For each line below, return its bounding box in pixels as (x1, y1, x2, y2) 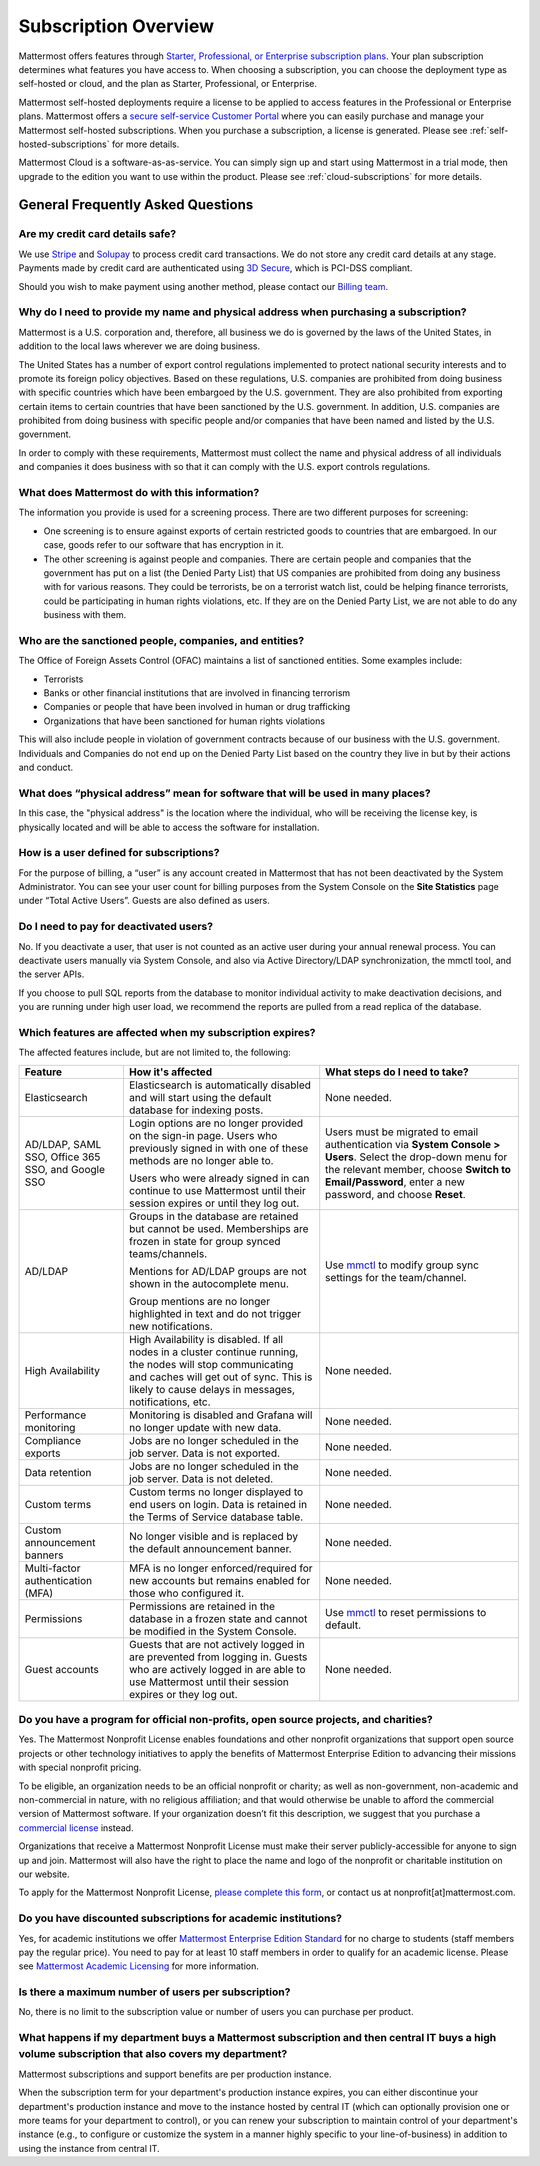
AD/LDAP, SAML (24, 1137, 102, 1151)
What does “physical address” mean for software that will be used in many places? (18, 786, 431, 800)
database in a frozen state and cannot (128, 1611, 308, 1625)
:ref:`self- (469, 124, 509, 136)
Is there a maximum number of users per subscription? (18, 1985, 291, 1999)
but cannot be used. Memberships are (128, 1221, 309, 1235)
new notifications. (128, 1319, 214, 1333)
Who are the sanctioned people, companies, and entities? (18, 633, 305, 647)
